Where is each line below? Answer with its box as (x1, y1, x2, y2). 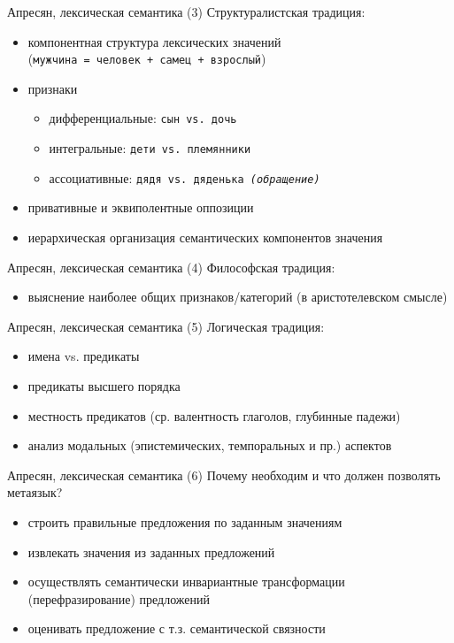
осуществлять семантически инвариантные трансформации (27, 572, 345, 591)
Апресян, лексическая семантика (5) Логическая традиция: (7, 317, 325, 335)
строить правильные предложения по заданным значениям (27, 512, 342, 531)
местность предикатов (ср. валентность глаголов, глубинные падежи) (27, 406, 401, 425)
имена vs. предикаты (27, 347, 140, 365)
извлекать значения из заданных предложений (27, 542, 275, 561)
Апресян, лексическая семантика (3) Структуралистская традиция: (7, 3, 366, 20)
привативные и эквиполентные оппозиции (27, 198, 254, 217)
